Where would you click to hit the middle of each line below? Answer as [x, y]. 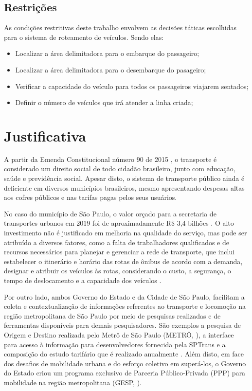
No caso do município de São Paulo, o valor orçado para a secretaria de [110, 213]
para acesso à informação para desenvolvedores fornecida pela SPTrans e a [115, 344]
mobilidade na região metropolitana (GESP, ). [73, 382]
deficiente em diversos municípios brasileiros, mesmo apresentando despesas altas [124, 187]
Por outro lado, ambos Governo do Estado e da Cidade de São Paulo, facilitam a [124, 296]
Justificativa [45, 135]
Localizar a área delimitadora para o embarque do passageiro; [107, 53]
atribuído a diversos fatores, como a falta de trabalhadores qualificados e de [117, 242]
